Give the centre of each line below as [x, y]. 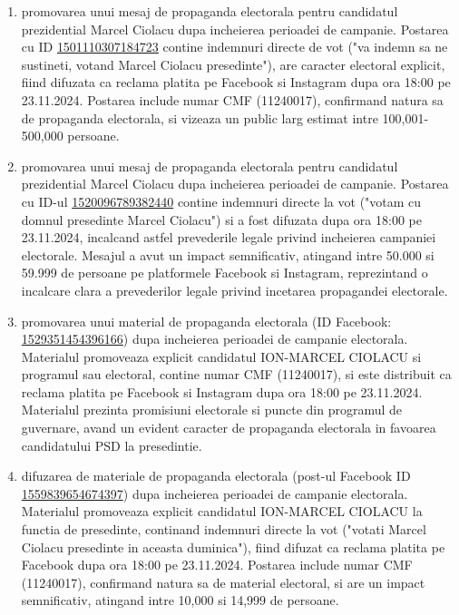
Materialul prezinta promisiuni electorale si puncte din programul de [212, 410]
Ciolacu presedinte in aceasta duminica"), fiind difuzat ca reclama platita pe [233, 547]
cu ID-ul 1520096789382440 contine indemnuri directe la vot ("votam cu [221, 201]
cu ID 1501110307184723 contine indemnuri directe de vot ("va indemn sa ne [234, 47]
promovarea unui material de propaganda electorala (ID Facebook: [206, 321]
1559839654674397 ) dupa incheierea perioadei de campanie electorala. [215, 493]
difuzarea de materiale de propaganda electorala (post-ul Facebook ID [216, 476]
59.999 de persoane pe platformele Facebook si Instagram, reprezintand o [225, 273]
